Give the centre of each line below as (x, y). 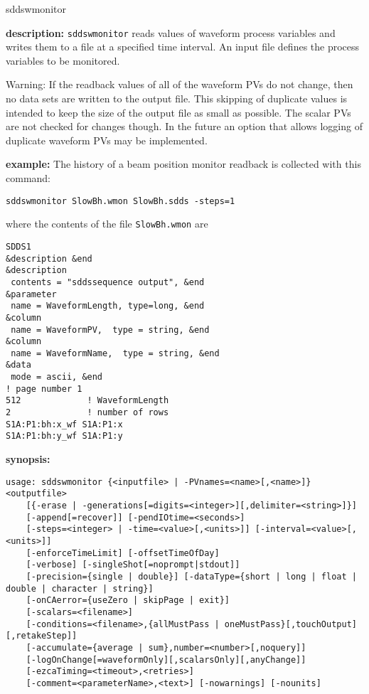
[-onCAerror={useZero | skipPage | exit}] (128, 600)
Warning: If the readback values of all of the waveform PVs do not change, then (180, 84)
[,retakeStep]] (42, 636)
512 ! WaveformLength (87, 401)
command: (28, 178)
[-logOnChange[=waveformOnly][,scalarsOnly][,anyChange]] (166, 660)
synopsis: (28, 459)
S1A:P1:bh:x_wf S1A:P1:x (64, 424)
